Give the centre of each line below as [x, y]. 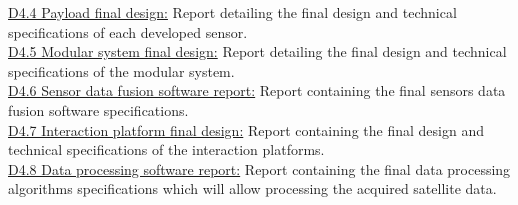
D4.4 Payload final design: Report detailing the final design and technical [232, 12]
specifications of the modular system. [121, 70]
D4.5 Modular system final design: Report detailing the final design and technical [257, 51]
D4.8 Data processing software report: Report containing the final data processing [259, 168]
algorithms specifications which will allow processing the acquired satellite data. [252, 188]
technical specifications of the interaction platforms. [166, 149]
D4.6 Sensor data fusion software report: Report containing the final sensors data [257, 90]
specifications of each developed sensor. [128, 31]
